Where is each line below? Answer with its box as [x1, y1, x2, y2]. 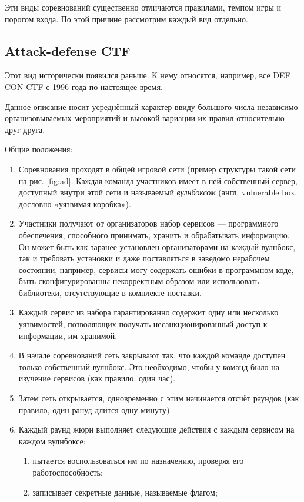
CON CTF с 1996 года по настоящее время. [5, 80, 163, 92]
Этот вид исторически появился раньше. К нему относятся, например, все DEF [5, 69, 290, 81]
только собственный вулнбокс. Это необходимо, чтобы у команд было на [18, 360, 279, 373]
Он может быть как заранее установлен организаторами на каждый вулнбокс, [18, 240, 296, 252]
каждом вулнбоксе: [18, 434, 86, 447]
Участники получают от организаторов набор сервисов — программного [18, 217, 279, 230]
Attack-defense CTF [5, 41, 131, 59]
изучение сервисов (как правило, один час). [18, 372, 176, 384]
